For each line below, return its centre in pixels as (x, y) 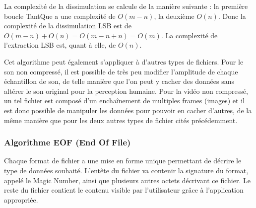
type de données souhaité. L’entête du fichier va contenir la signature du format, (126, 170)
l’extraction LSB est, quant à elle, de (60, 45)
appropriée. (21, 199)
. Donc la (232, 16)
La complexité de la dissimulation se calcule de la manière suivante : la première (126, 6)
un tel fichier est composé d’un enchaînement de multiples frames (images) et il (124, 101)
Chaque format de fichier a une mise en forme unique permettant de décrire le (123, 161)
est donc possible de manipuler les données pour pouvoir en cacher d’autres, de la (128, 110)
